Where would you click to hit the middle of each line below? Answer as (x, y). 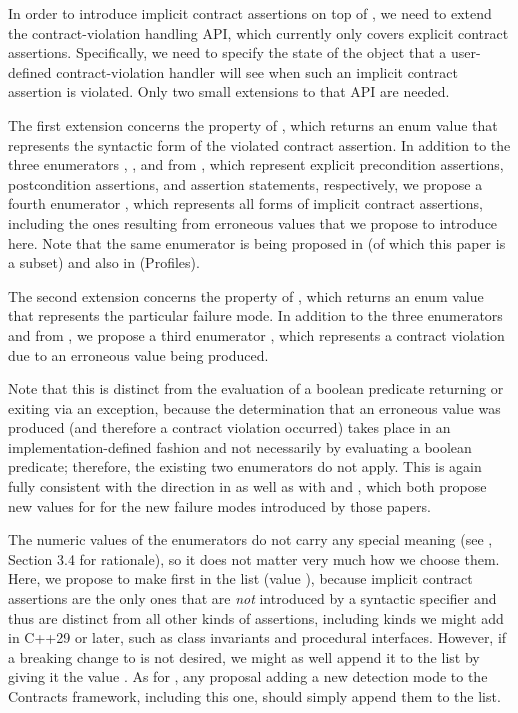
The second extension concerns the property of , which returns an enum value (246, 295)
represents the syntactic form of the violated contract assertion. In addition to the (259, 144)
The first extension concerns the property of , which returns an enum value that (253, 124)
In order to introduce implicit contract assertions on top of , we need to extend (250, 13)
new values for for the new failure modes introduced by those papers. (219, 505)
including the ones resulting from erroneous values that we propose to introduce (253, 222)
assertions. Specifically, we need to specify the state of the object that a (227, 52)
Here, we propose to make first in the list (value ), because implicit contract (240, 578)
